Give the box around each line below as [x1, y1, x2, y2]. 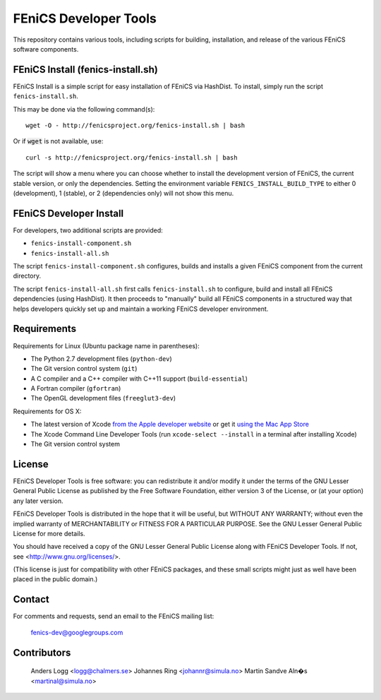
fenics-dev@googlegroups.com [30, 628, 123, 636]
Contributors [13, 646, 71, 658]
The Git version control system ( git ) [30, 364, 138, 373]
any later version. [13, 497, 64, 505]
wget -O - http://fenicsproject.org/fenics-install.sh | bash [25, 121, 246, 130]
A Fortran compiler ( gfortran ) [30, 384, 121, 393]
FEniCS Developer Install [13, 207, 124, 219]
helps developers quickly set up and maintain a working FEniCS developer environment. [13, 304, 269, 313]
